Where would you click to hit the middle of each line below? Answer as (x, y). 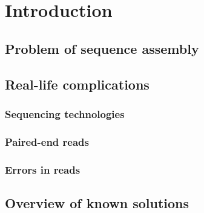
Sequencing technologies (65, 113)
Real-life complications (77, 84)
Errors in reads (43, 169)
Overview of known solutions (97, 202)
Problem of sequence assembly (102, 48)
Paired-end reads (47, 141)
